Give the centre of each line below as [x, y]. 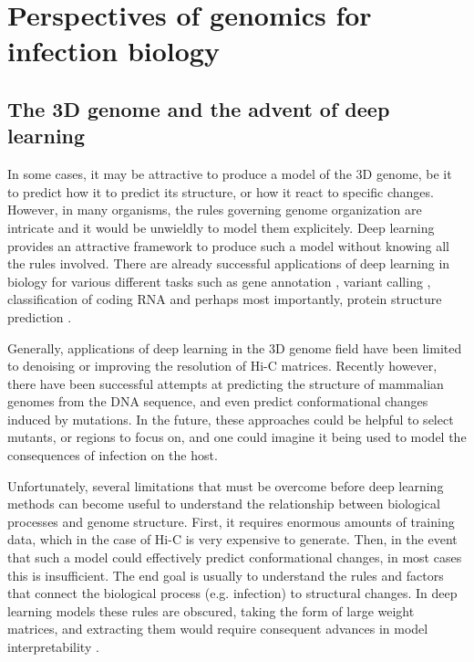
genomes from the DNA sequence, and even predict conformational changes [218, 401]
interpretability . [53, 646]
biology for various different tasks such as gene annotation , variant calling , [219, 281]
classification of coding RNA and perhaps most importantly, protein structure [225, 299]
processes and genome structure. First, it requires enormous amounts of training [231, 521]
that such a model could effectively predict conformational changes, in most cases [235, 557]
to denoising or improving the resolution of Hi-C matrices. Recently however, [222, 366]
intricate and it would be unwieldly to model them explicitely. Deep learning [221, 227]
